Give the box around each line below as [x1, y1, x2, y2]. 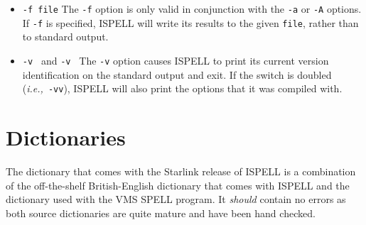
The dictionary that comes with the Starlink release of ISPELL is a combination [6, 163, 356, 178]
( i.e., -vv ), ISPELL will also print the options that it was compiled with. [22, 81, 343, 96]
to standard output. [22, 29, 109, 44]
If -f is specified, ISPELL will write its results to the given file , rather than [22, 15, 359, 30]
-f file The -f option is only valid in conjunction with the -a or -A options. [22, 1, 362, 16]
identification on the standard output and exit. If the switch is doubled [22, 67, 332, 82]
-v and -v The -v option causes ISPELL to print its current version [22, 53, 329, 67]
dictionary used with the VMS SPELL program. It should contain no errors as [6, 192, 346, 207]
